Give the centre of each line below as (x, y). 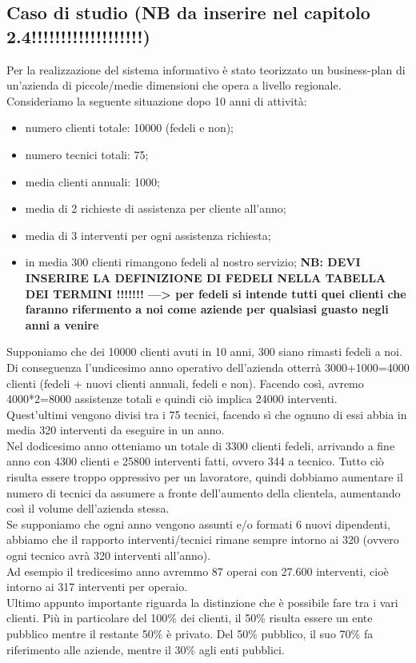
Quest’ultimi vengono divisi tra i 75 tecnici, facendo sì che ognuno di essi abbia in (207, 414)
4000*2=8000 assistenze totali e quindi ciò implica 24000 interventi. (172, 399)
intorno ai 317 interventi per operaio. (97, 587)
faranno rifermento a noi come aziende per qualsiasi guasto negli (207, 309)
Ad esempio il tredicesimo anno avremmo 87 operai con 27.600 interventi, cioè (198, 571)
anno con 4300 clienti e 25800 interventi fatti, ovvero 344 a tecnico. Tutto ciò (195, 461)
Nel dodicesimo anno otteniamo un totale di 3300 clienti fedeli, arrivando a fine (201, 445)
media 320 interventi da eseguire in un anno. (116, 430)
